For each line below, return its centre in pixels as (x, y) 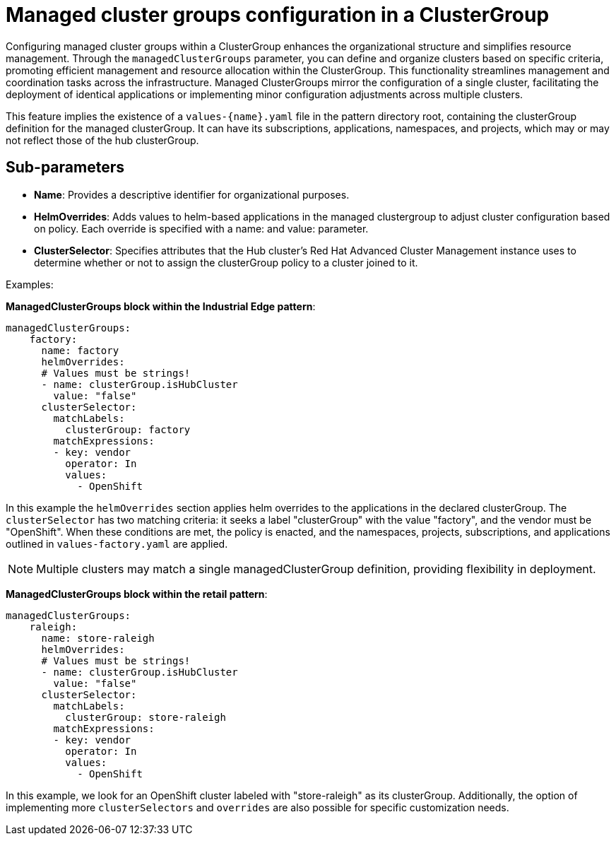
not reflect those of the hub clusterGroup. (102, 140)
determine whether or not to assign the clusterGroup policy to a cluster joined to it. (226, 262)
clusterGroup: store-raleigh (146, 717)
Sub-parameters (65, 167)
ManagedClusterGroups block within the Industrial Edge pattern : (161, 306)
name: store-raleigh (98, 638)
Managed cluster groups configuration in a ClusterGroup (278, 15)
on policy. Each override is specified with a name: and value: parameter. (201, 228)
